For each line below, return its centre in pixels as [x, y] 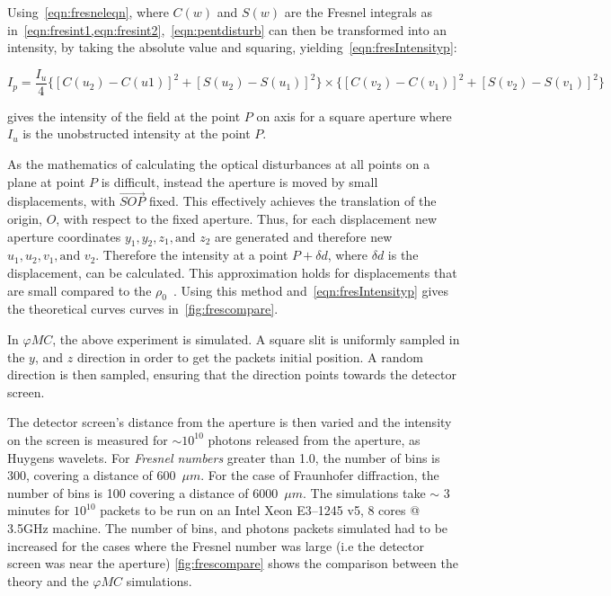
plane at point [46, 181]
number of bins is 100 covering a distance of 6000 [143, 492]
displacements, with [62, 201]
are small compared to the [80, 290]
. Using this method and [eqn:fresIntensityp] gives [311, 290]
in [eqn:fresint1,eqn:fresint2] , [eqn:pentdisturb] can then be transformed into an [227, 29]
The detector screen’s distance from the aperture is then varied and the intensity [230, 422]
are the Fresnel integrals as [359, 12]
